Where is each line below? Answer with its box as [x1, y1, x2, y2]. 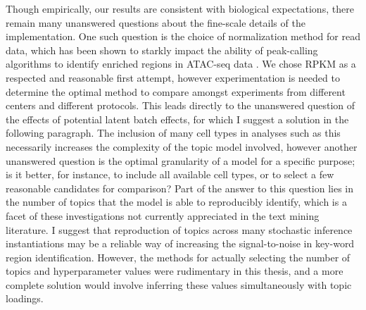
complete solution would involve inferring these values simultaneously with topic [6, 277, 352, 292]
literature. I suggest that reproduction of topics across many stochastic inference [6, 222, 353, 237]
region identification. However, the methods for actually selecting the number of [6, 249, 351, 264]
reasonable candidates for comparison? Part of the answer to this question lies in [6, 180, 354, 195]
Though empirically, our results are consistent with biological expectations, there [6, 1, 354, 15]
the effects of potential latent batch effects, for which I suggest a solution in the [6, 111, 349, 126]
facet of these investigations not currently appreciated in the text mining [6, 208, 320, 223]
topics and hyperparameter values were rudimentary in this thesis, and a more [6, 263, 343, 278]
